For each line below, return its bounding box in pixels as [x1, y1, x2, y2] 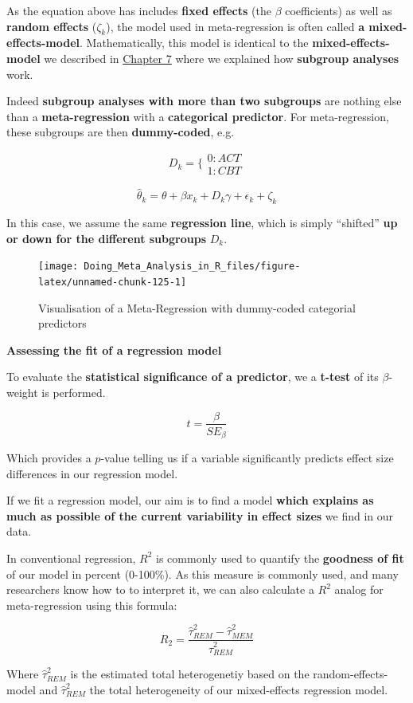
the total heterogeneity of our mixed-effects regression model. [89, 681, 388, 697]
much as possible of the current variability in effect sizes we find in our [6, 507, 394, 524]
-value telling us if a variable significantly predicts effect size [100, 450, 394, 466]
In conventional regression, [6, 549, 136, 566]
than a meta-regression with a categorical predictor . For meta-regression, [6, 108, 389, 124]
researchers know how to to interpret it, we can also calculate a [6, 581, 314, 598]
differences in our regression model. [6, 465, 178, 481]
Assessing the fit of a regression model [6, 341, 222, 358]
